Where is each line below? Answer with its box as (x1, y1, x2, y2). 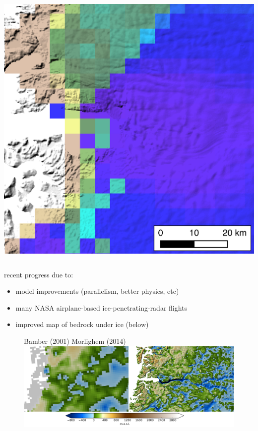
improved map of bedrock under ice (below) (15, 319, 149, 329)
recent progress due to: (4, 269, 73, 279)
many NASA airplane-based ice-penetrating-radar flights (15, 302, 188, 313)
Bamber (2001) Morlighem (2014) (24, 335, 126, 346)
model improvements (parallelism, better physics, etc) (15, 286, 179, 296)
